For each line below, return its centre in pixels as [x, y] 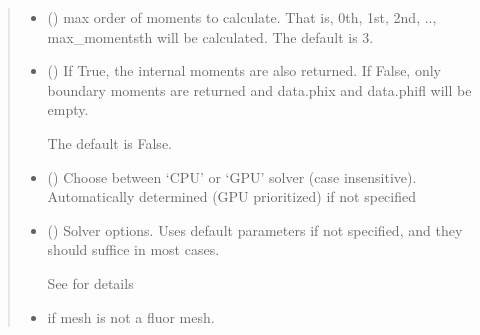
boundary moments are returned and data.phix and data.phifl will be [259, 89]
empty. [68, 109]
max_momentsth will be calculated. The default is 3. [210, 36]
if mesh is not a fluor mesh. [131, 316]
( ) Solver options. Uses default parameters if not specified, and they [255, 229]
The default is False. [109, 142]
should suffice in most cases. [133, 249]
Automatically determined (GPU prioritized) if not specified [232, 196]
